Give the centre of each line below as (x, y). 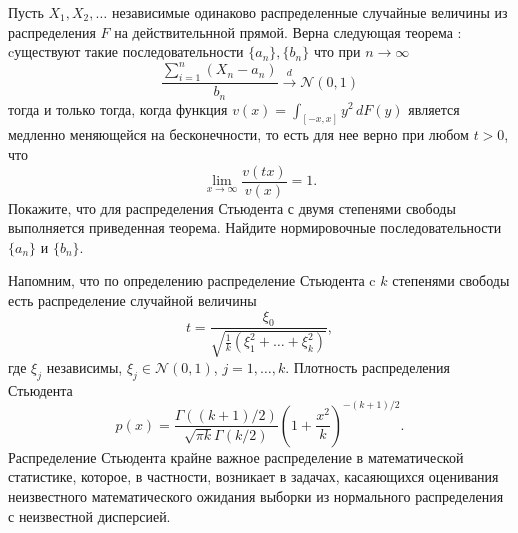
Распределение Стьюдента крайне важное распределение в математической (236, 456)
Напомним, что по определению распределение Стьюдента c (192, 280)
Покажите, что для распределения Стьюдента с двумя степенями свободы (232, 207)
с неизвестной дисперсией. (89, 515)
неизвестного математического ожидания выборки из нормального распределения (256, 495)
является (434, 108)
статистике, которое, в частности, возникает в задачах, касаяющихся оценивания (253, 476)
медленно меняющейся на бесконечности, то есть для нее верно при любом (238, 134)
